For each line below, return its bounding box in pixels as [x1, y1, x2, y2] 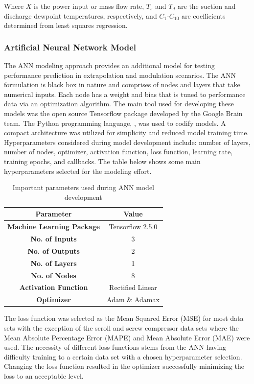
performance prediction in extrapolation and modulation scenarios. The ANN [4, 70, 236, 80]
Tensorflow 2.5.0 [109, 221, 158, 232]
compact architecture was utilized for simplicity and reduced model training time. [4, 127, 249, 138]
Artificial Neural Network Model [4, 41, 136, 53]
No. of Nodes [31, 270, 76, 280]
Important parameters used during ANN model [12, 182, 155, 192]
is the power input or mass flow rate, [34, 1, 144, 11]
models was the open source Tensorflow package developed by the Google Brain [4, 108, 243, 118]
